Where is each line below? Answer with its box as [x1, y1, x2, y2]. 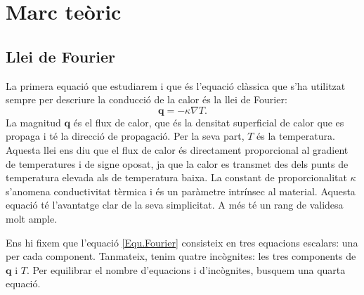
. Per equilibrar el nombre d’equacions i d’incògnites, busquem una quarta [26, 262, 346, 277]
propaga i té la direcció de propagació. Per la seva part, [6, 129, 245, 143]
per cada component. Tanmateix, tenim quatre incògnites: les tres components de [6, 249, 356, 263]
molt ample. [6, 211, 58, 225]
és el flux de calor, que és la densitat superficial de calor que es [73, 114, 344, 129]
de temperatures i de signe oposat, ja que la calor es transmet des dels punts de [6, 156, 349, 171]
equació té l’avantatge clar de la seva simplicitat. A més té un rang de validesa [6, 197, 344, 212]
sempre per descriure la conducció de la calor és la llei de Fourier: [6, 92, 287, 107]
